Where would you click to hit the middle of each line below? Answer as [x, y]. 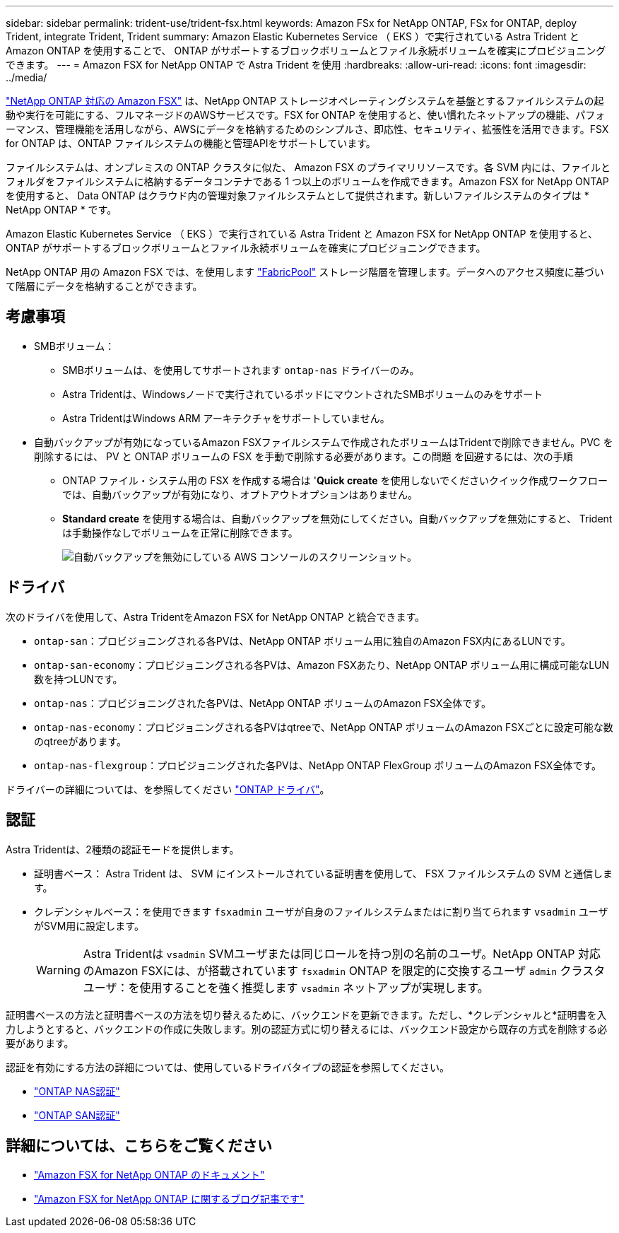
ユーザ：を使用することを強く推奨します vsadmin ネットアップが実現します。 [286, 987]
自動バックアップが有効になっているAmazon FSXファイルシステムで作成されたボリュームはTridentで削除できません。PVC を [324, 442]
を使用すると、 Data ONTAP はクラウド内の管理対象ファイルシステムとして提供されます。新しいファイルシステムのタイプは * [297, 195]
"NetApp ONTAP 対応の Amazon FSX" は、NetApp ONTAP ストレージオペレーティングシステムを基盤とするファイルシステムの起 [305, 101]
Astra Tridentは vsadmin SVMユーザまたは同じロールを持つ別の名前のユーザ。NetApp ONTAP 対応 [342, 953]
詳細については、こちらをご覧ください [139, 1145]
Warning [58, 970]
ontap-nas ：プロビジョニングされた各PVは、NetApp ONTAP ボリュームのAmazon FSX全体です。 [263, 703]
